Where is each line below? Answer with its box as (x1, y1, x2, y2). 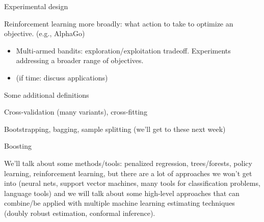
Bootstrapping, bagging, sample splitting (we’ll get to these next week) (4, 123, 226, 134)
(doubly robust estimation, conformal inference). (4, 207, 155, 218)
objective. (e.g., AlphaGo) (4, 28, 85, 39)
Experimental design (4, 1, 68, 11)
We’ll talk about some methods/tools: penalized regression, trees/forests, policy (4, 157, 252, 168)
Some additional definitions (4, 89, 89, 100)
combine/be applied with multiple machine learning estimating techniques (4, 198, 235, 208)
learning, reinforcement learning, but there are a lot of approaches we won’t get (4, 168, 252, 178)
